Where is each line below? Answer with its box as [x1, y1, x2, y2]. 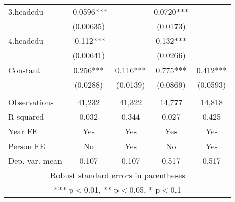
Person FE [8, 140, 45, 152]
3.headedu [8, 6, 44, 17]
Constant [8, 64, 40, 76]
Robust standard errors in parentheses [50, 169, 185, 181]
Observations [8, 96, 54, 108]
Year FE [8, 125, 38, 137]
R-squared [8, 111, 44, 122]
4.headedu [8, 35, 44, 46]
